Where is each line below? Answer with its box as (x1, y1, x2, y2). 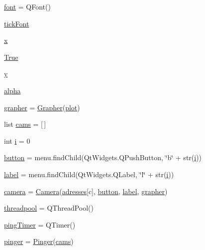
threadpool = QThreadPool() (4, 203, 94, 213)
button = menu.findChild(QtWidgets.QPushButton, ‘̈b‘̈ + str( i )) (4, 152, 202, 163)
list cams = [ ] (4, 119, 46, 129)
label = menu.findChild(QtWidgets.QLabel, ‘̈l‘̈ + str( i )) (4, 169, 174, 179)
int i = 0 (4, 135, 30, 146)
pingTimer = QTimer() (4, 219, 76, 230)
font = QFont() (4, 1, 51, 11)
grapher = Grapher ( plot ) (4, 102, 80, 112)
